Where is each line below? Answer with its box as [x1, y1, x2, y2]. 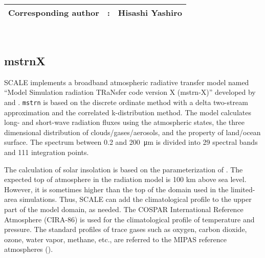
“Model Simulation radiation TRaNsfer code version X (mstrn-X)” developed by [4, 87, 256, 97]
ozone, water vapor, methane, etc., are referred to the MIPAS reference [4, 234, 227, 244]
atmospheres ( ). [4, 244, 53, 254]
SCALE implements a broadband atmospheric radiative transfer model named [4, 76, 249, 87]
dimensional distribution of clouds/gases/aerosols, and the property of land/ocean [4, 126, 261, 137]
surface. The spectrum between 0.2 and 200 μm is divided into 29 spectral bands [4, 137, 258, 147]
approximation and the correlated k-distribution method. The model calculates [4, 107, 251, 117]
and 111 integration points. [4, 147, 89, 158]
